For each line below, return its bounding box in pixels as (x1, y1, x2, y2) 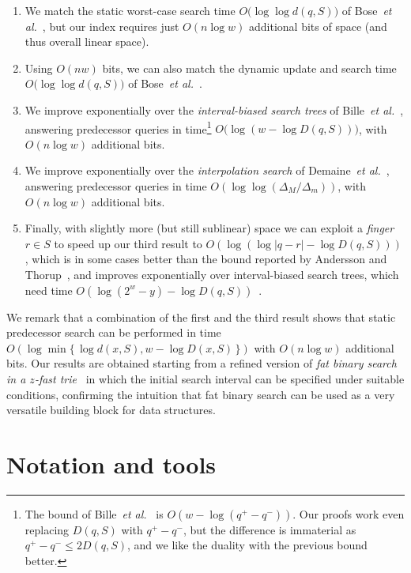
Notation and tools (6, 447, 217, 480)
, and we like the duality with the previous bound (127, 537, 368, 553)
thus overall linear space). (25, 33, 149, 50)
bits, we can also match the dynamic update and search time (102, 59, 397, 76)
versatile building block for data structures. (6, 401, 216, 418)
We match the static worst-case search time (25, 2, 236, 18)
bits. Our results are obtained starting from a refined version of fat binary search (6, 355, 397, 371)
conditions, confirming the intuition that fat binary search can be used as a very (6, 386, 395, 402)
